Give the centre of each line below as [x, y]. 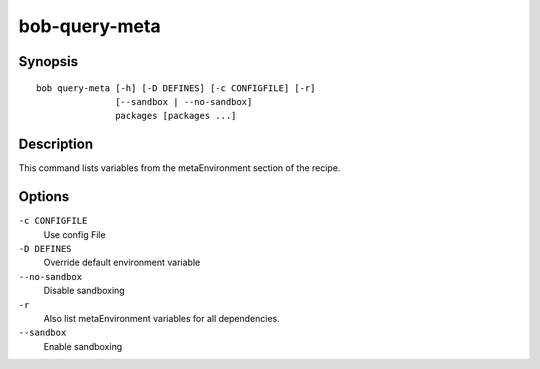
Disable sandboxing [84, 291]
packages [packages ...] [176, 116]
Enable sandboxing [83, 346]
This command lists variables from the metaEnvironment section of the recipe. [179, 168]
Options [44, 196]
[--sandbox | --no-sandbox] [184, 101]
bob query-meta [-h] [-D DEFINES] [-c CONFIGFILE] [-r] [176, 88]
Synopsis [48, 61]
